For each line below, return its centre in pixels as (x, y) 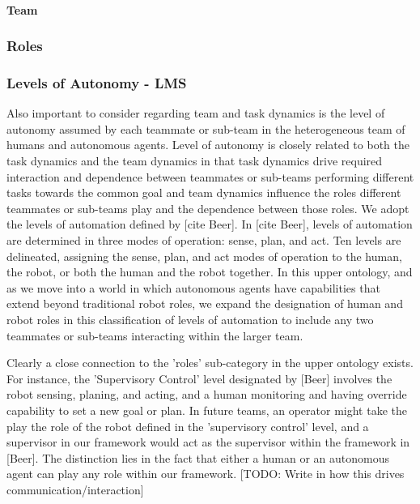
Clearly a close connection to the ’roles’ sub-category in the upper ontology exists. (210, 363)
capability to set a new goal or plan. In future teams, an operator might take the (207, 410)
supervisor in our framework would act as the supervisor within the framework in (208, 442)
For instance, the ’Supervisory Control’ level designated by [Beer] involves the (199, 378)
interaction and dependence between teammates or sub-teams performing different (210, 176)
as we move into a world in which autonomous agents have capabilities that (193, 287)
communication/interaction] (75, 489)
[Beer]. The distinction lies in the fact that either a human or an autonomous (198, 457)
